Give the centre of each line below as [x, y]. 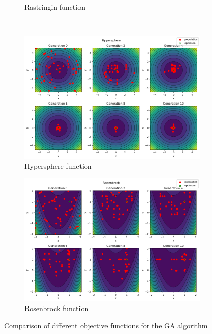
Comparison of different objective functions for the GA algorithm [106, 325]
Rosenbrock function [57, 308]
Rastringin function [55, 7]
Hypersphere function [58, 166]
